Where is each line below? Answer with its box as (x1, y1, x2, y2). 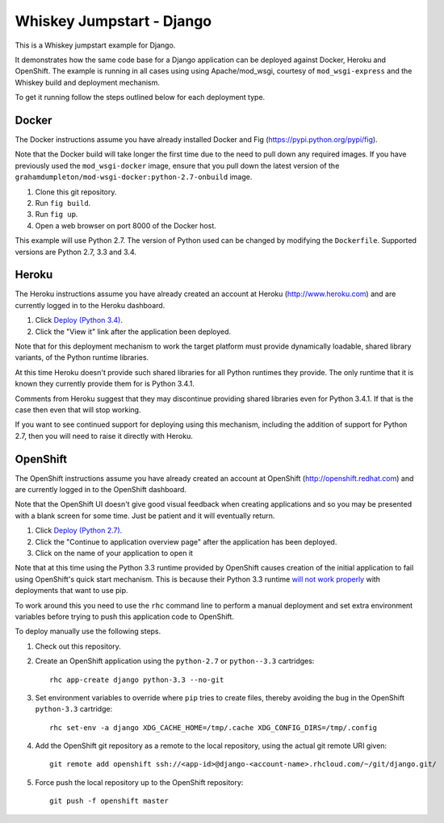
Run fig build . (35, 198, 91, 207)
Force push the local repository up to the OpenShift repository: (35, 777, 244, 787)
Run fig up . (35, 210, 78, 219)
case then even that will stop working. (15, 404, 141, 415)
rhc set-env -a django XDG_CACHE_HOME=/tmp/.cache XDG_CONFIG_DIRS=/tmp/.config (49, 723, 378, 732)
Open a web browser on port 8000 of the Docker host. (35, 220, 217, 230)
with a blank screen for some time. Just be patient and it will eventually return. (15, 511, 275, 520)
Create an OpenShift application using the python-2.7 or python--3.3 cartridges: (35, 656, 315, 666)
